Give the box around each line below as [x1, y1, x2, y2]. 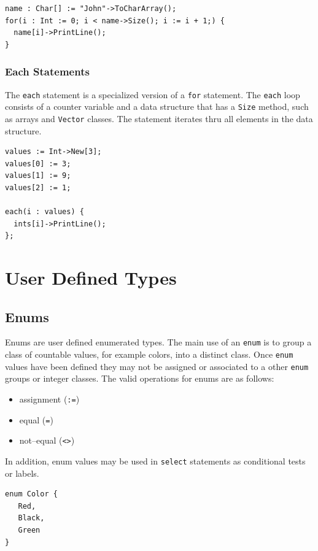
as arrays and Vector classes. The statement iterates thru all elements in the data [5, 112, 313, 125]
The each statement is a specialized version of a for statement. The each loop [5, 88, 300, 101]
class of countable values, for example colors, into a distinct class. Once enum [5, 348, 293, 361]
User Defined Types [5, 265, 177, 290]
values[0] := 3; [5, 159, 71, 168]
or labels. [5, 466, 39, 479]
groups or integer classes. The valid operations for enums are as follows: [5, 372, 274, 385]
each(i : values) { [5, 207, 84, 217]
